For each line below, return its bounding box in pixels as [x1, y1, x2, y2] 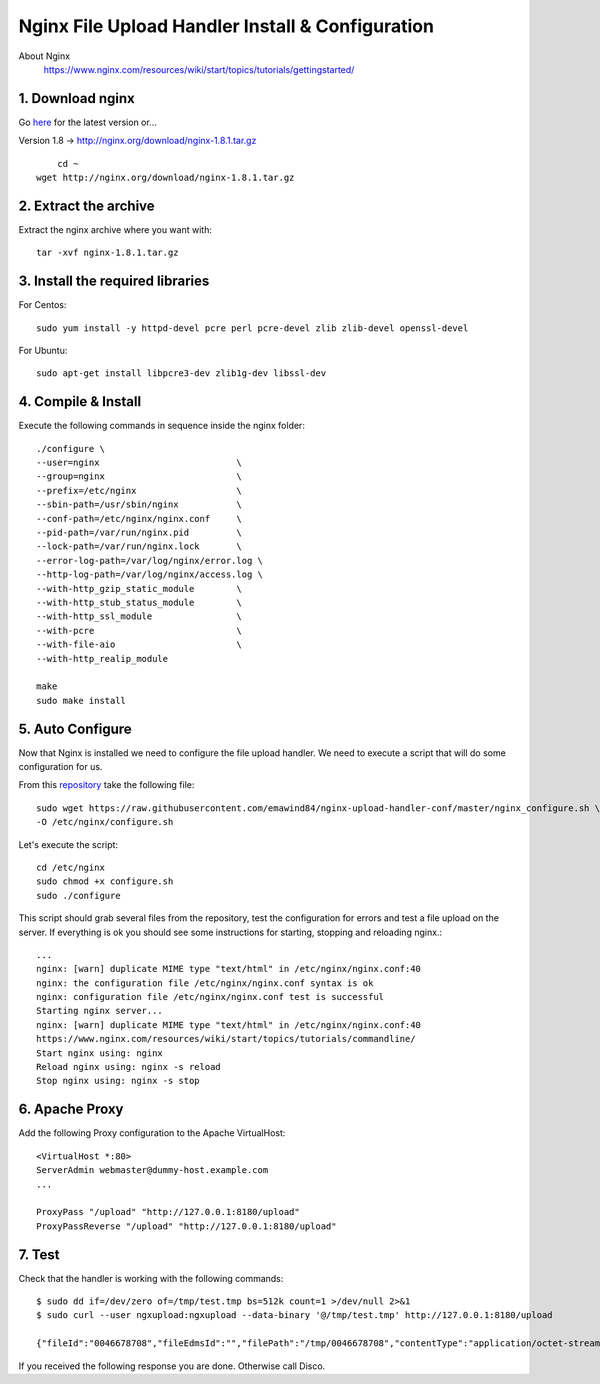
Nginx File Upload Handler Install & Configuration [18, 15, 435, 37]
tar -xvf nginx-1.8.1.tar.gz [36, 247, 179, 259]
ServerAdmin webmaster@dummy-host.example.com [36, 1165, 269, 1176]
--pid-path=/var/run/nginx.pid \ [36, 527, 242, 539]
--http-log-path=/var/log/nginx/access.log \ [36, 569, 264, 580]
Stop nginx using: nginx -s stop [36, 1075, 200, 1087]
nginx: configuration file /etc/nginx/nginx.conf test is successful [36, 991, 385, 1003]
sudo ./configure [36, 890, 121, 901]
